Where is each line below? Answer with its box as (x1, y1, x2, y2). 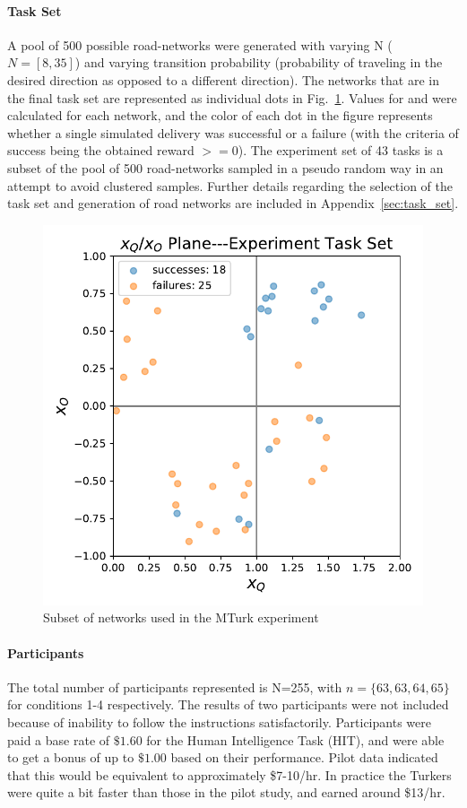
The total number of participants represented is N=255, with (7, 677, 342, 696)
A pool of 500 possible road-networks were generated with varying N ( (7, 35, 393, 54)
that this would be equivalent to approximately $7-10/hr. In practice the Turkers (7, 765, 452, 784)
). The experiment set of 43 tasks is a (238, 141, 444, 160)
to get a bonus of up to (7, 748, 134, 767)
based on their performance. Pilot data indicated (170, 748, 438, 767)
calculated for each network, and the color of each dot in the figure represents (7, 106, 433, 125)
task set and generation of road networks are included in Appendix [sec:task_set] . (7, 194, 459, 213)
